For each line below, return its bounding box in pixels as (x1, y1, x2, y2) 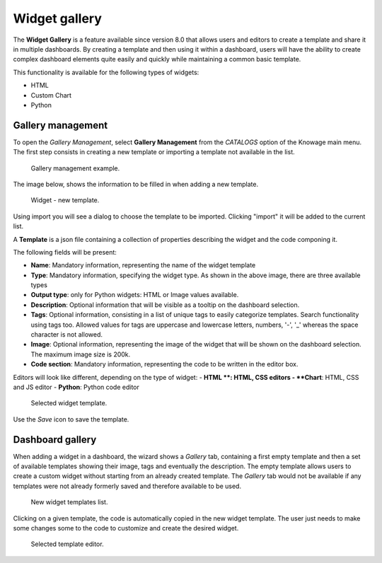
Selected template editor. (30, 540, 104, 548)
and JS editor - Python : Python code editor (13, 383, 139, 391)
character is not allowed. (30, 330, 103, 339)
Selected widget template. (30, 399, 108, 407)
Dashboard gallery (13, 434, 97, 446)
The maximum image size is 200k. (30, 350, 131, 359)
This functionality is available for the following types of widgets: (13, 68, 199, 76)
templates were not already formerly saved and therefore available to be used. (13, 482, 242, 490)
